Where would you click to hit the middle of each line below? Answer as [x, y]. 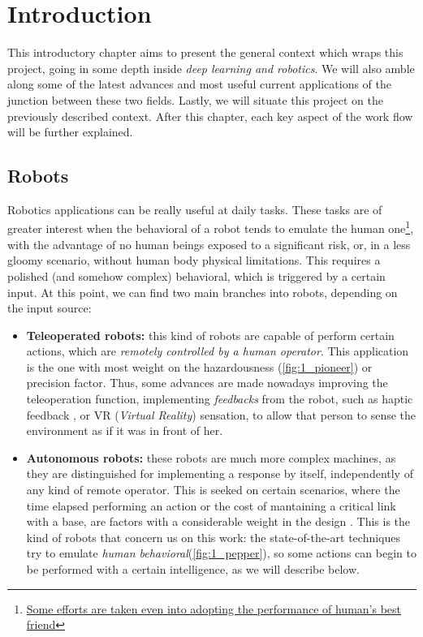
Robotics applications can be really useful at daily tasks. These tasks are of [195, 209]
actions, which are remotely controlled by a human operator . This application [218, 351]
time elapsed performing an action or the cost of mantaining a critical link [211, 505]
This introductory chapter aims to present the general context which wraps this [205, 52]
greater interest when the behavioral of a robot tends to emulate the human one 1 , [211, 227]
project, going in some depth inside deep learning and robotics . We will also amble [211, 68]
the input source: [50, 308]
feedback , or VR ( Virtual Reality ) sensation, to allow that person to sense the [221, 414]
